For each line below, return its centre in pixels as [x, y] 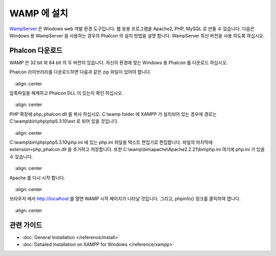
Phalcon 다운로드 [36, 50]
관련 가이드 [26, 225]
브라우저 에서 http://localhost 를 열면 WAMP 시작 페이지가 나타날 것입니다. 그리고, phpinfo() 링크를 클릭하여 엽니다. [125, 199]
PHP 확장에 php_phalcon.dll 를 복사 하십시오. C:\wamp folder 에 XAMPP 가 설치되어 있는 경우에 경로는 [113, 114]
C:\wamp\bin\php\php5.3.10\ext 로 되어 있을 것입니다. [64, 121]
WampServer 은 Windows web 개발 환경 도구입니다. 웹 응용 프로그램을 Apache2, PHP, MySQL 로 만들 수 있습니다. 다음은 [132, 29]
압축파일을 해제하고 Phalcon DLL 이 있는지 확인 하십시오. [66, 93]
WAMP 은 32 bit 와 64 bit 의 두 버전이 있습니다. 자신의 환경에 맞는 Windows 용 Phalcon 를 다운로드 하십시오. [119, 62]
